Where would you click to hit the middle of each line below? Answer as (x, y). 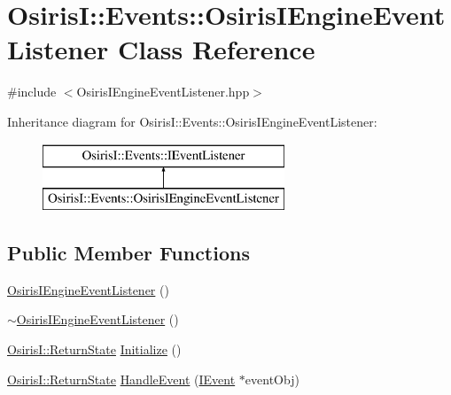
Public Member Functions (128, 253)
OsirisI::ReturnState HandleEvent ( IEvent (121, 379)
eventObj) (272, 379)
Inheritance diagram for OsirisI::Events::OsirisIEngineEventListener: (192, 121)
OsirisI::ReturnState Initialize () (94, 349)
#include (32, 92)
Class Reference (216, 49)
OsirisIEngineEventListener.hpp (163, 92)
